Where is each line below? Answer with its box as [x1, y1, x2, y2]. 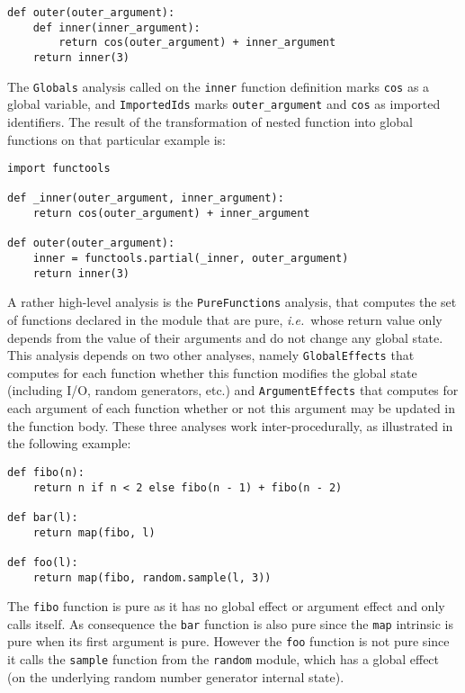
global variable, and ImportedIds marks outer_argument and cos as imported [7, 94, 441, 113]
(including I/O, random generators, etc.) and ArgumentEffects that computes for [7, 381, 459, 400]
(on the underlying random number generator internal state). [7, 667, 344, 686]
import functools [7, 162, 111, 175]
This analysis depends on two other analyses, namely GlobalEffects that [7, 346, 415, 364]
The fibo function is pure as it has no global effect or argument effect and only [7, 597, 445, 616]
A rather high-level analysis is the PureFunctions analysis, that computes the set [7, 292, 457, 311]
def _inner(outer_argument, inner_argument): [7, 192, 284, 205]
